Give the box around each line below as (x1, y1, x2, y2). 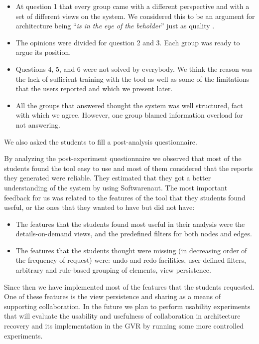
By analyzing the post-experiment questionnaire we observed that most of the (4, 153, 242, 164)
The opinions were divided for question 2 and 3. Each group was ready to (15, 37, 240, 47)
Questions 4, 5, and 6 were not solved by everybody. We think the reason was (15, 63, 253, 74)
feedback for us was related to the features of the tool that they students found (4, 192, 246, 202)
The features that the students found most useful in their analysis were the (15, 218, 245, 229)
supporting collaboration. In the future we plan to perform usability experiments (4, 301, 251, 311)
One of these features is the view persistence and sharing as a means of (4, 291, 221, 302)
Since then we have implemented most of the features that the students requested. (4, 281, 255, 292)
